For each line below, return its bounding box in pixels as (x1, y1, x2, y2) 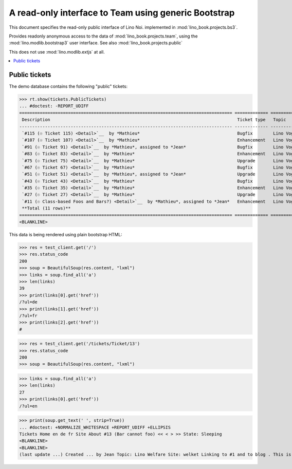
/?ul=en (19, 403, 37, 409)
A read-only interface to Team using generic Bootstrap (9, 7, 235, 18)
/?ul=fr (19, 313, 37, 319)
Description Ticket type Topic (22, 117, 287, 123)
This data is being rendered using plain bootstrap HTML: (9, 232, 123, 238)
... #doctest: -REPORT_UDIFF (19, 103, 89, 109)
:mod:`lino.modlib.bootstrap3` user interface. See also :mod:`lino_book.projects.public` (9, 40, 182, 46)
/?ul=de (19, 300, 37, 305)
